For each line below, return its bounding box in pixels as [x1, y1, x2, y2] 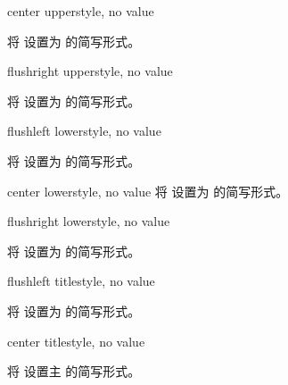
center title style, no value [7, 331, 145, 350]
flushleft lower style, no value [7, 121, 161, 140]
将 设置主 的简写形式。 [7, 362, 141, 381]
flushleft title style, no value [7, 272, 155, 290]
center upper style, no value [7, 2, 154, 20]
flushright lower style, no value [7, 212, 170, 230]
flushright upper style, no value [7, 62, 173, 80]
